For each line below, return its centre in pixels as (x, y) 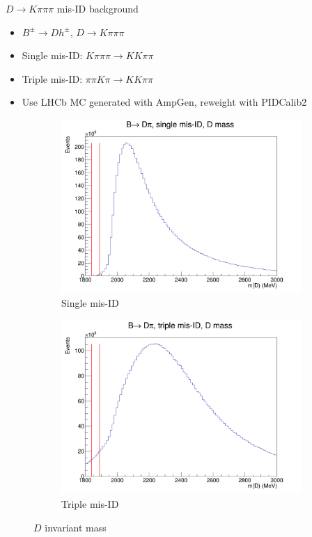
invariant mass (76, 527)
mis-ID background (97, 8)
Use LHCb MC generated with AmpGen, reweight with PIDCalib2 (164, 102)
